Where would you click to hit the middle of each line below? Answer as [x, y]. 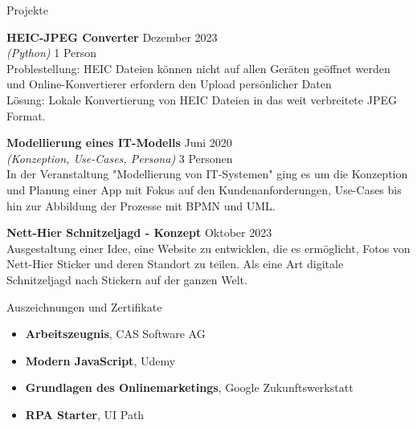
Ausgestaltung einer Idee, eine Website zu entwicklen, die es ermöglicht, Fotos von [208, 248]
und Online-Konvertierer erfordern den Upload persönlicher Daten [169, 84]
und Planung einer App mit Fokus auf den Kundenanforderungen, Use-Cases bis [204, 189]
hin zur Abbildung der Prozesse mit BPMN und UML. [141, 205]
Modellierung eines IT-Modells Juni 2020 [119, 143]
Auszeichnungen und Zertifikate [84, 306]
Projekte [27, 10]
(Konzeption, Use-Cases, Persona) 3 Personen [120, 158]
